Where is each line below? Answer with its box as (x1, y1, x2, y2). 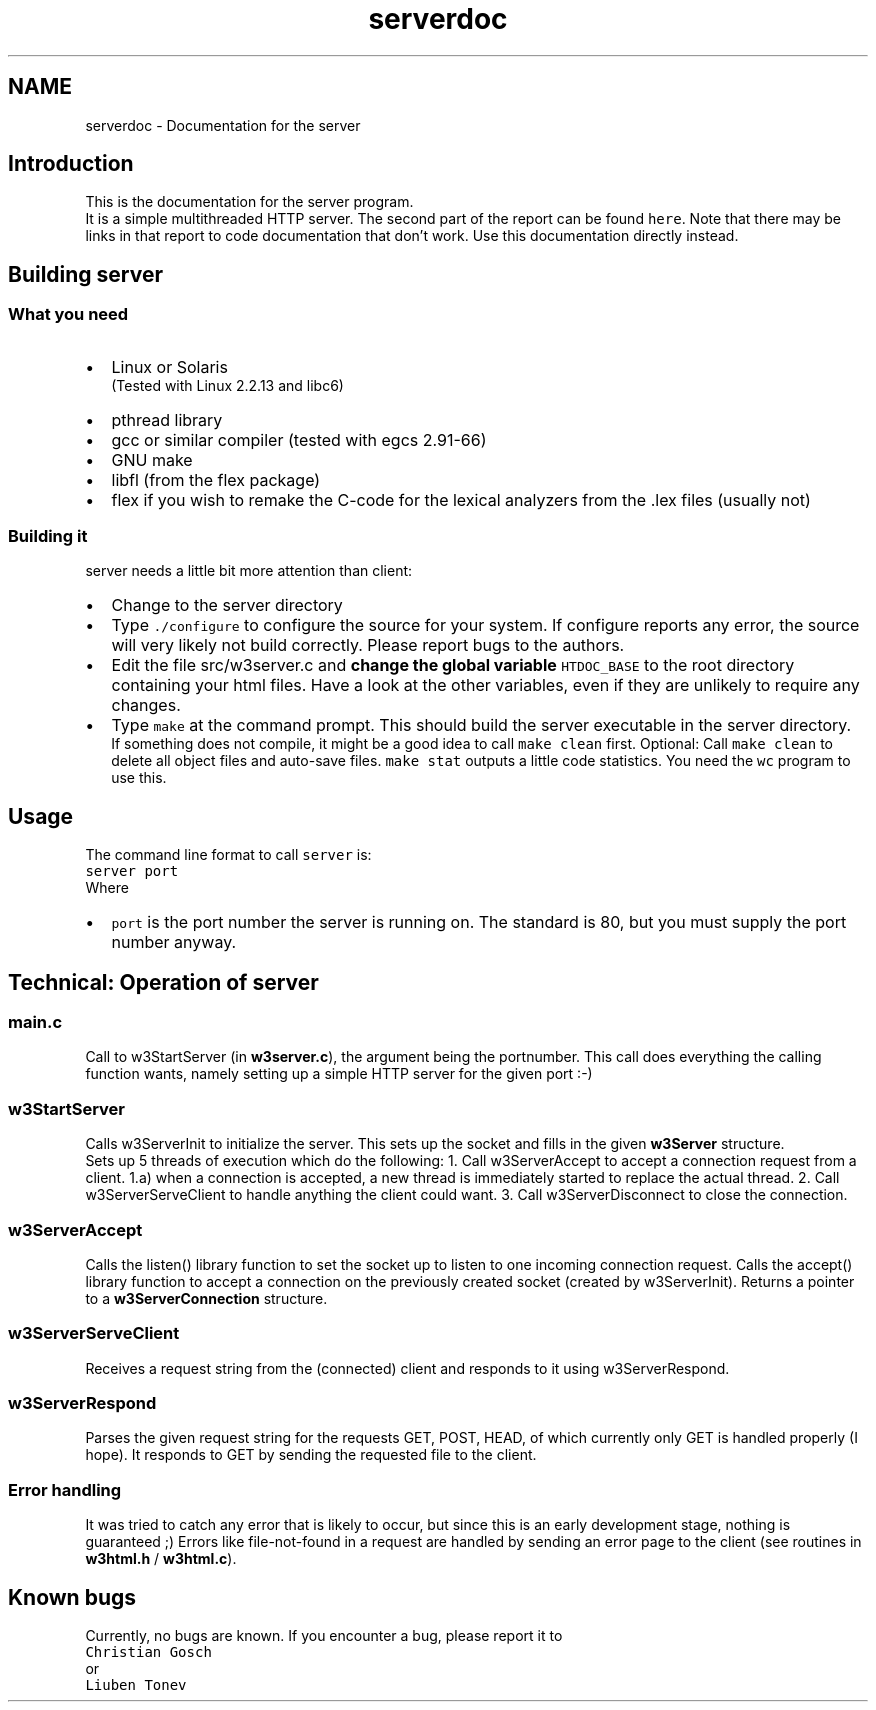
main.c (8, 1012, 63, 1033)
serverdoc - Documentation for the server (85, 116, 361, 134)
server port (85, 863, 179, 880)
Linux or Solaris (111, 356, 228, 377)
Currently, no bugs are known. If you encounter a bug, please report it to (85, 1627, 563, 1645)
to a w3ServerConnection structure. (85, 1289, 328, 1307)
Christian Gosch (85, 1644, 212, 1661)
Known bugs (8, 1584, 137, 1610)
